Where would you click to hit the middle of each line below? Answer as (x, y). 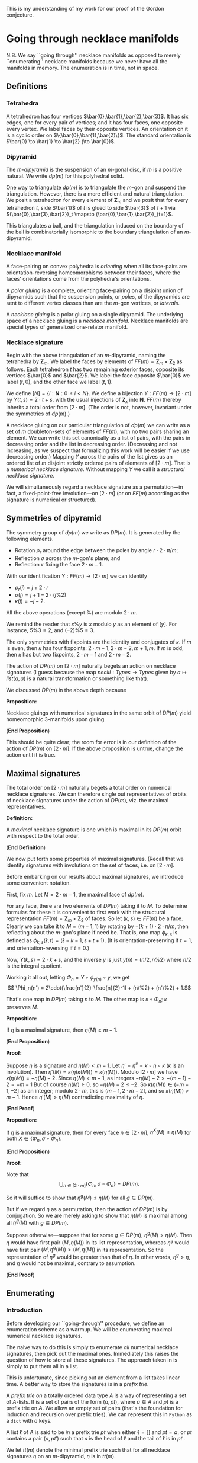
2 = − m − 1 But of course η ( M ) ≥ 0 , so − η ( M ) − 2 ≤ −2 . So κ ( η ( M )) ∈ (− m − (98, 1084)
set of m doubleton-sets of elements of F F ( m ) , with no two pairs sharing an (98, 431)
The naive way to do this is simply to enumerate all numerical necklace (92, 1347)
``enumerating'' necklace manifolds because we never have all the (87, 61)
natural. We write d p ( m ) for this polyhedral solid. (65, 176)
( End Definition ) (26, 847)
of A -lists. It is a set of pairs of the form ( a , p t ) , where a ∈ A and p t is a (92, 1401)
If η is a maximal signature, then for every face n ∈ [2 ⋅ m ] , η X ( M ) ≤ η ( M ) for (99, 1132)
